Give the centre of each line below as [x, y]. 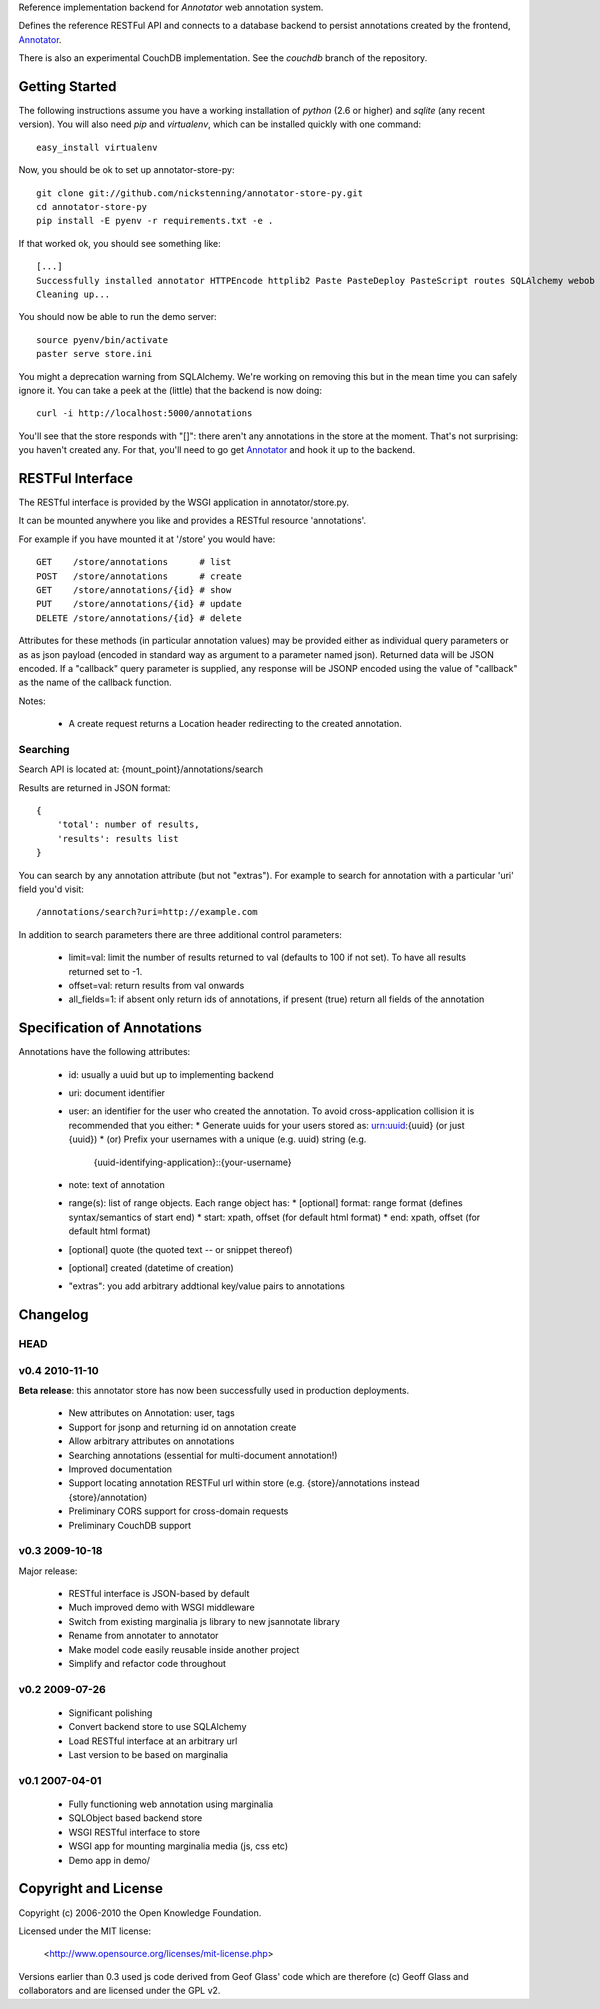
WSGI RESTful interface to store [134, 1832]
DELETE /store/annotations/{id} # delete [139, 618]
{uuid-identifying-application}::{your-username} [192, 1162]
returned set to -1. [105, 971]
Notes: [32, 701]
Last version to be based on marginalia [148, 1755]
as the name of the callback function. [95, 682]
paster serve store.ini [94, 354]
